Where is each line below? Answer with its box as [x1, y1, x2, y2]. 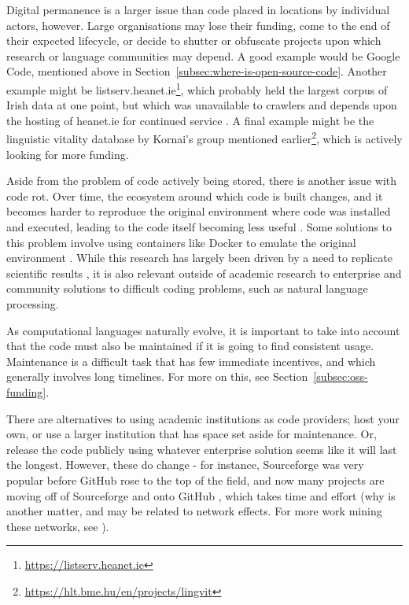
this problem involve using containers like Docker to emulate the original [6, 234, 356, 250]
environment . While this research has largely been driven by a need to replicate [6, 249, 392, 266]
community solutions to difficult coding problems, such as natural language [6, 280, 368, 297]
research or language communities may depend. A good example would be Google [6, 47, 400, 64]
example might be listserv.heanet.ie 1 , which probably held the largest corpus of [6, 79, 388, 98]
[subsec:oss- [313, 368, 368, 385]
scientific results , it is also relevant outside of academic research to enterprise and [6, 264, 402, 281]
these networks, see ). [6, 518, 109, 534]
